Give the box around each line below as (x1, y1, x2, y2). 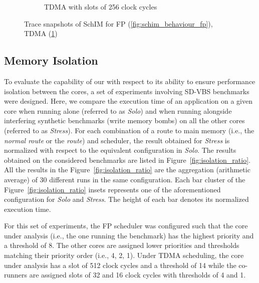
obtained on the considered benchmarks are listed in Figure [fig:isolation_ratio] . (4, 154, 250, 165)
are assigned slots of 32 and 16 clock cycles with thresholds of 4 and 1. (29, 269, 246, 280)
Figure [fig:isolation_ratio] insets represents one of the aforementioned (4, 184, 221, 194)
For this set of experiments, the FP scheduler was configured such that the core (4, 220, 248, 231)
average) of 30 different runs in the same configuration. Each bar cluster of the (4, 174, 245, 184)
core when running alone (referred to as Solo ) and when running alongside (4, 105, 232, 116)
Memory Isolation (4, 53, 98, 68)
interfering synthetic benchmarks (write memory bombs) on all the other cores (4, 115, 245, 126)
